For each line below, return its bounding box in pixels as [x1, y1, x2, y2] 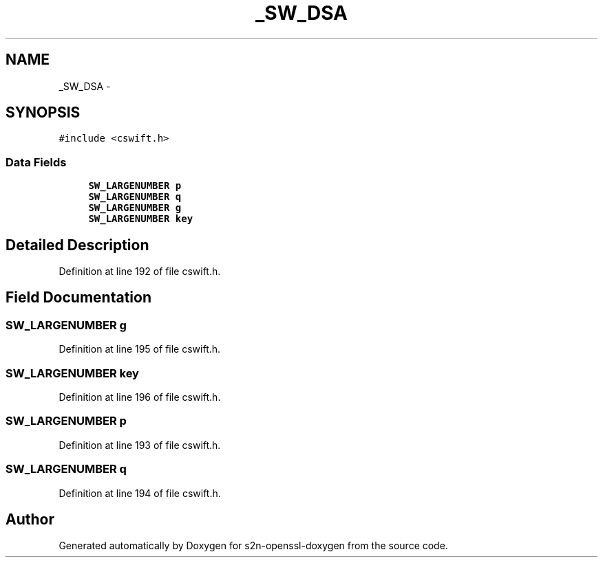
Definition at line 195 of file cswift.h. [59, 343, 221, 355]
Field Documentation [6, 289, 151, 307]
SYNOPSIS [6, 104, 81, 122]
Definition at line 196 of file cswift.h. [59, 391, 221, 403]
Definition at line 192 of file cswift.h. [59, 265, 221, 278]
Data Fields [6, 155, 67, 169]
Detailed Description [6, 236, 149, 254]
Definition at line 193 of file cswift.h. [59, 439, 221, 451]
